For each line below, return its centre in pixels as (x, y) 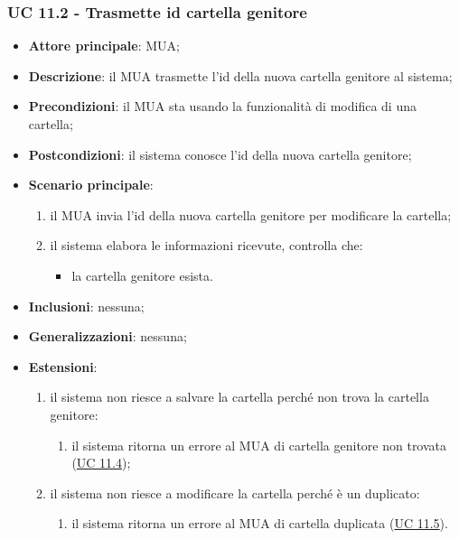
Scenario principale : (91, 185)
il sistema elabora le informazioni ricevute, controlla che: (206, 245)
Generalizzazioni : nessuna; (108, 336)
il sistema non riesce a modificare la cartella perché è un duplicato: (235, 493)
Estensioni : (63, 366)
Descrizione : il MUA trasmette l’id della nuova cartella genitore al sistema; (240, 75)
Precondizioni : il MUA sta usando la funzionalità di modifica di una (222, 106)
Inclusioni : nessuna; (86, 306)
